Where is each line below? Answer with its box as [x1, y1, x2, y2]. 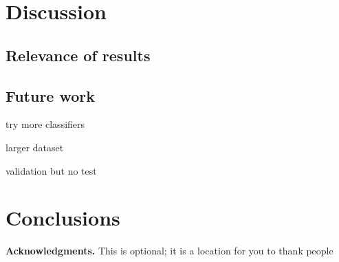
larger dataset [6, 140, 64, 154]
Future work [6, 85, 96, 106]
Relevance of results [6, 44, 151, 65]
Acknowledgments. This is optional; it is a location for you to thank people [6, 243, 333, 258]
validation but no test [6, 163, 97, 177]
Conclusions [6, 204, 120, 232]
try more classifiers [6, 117, 85, 131]
